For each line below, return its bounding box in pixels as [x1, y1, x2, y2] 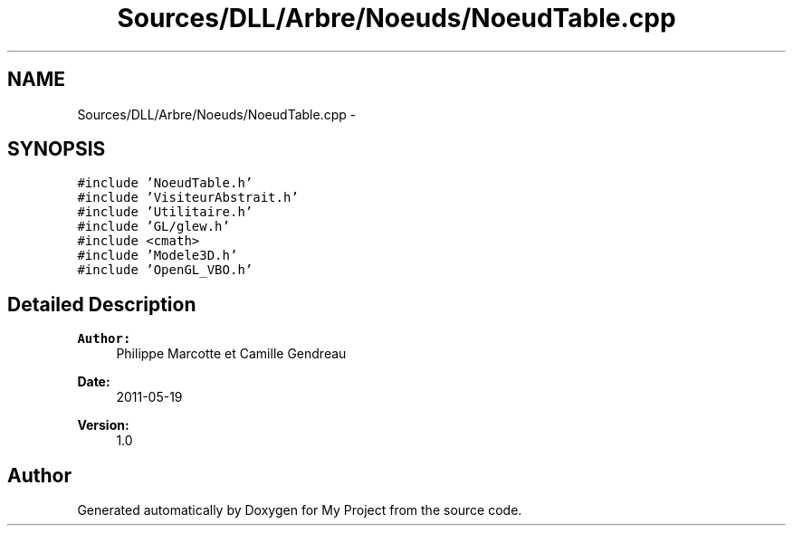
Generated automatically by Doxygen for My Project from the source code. [77, 502, 522, 519]
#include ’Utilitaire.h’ [77, 205, 253, 220]
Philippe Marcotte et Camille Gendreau [116, 346, 347, 362]
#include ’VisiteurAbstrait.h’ [77, 190, 299, 205]
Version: [77, 417, 129, 433]
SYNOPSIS [7, 138, 106, 161]
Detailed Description [7, 292, 196, 316]
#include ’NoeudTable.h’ [77, 176, 253, 191]
